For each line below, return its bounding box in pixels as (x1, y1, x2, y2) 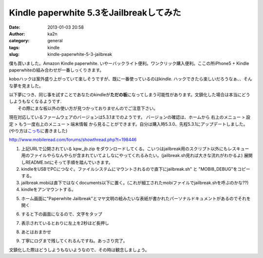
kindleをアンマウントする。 (21, 187, 76, 192)
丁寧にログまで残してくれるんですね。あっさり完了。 (21, 238, 128, 244)
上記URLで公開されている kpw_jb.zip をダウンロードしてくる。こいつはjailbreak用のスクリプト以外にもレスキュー (21, 146, 249, 152)
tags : (9, 44, 20, 51)
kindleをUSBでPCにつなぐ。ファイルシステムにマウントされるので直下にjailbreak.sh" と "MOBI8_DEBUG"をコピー (21, 166, 250, 172)
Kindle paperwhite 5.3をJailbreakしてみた (9, 7, 181, 18)
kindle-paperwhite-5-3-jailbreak (47, 52, 112, 57)
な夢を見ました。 (9, 83, 43, 88)
